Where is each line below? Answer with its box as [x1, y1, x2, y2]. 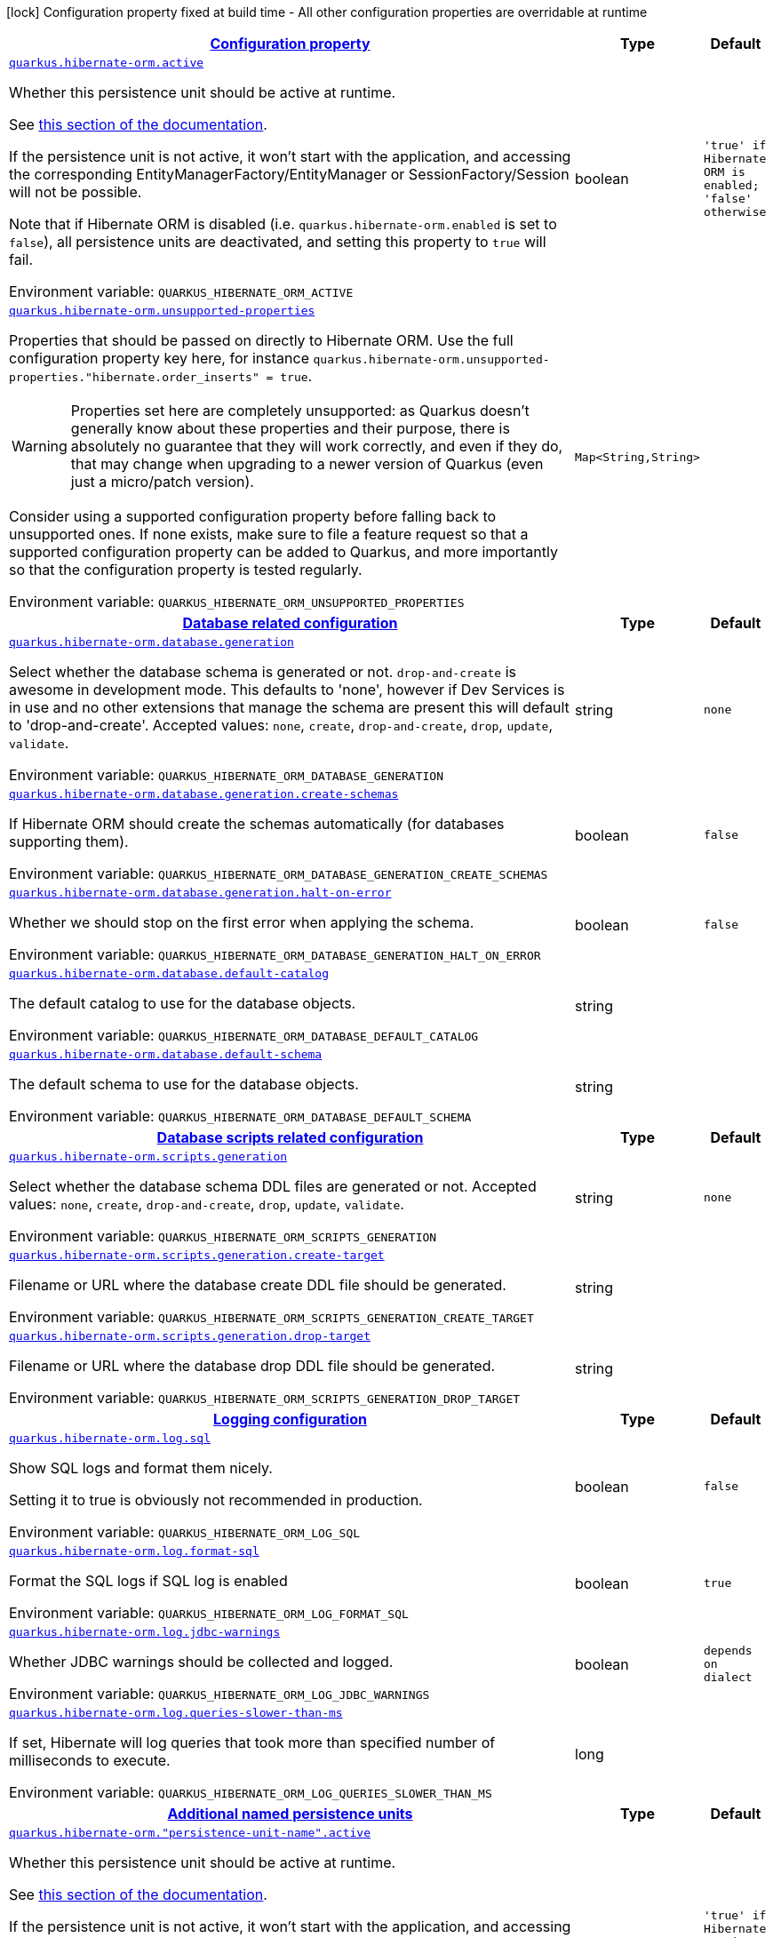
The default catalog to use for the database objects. [9, 994, 356, 1012]
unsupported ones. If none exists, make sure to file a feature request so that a [9, 525, 529, 543]
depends [703, 1644, 753, 1657]
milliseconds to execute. [9, 1751, 171, 1769]
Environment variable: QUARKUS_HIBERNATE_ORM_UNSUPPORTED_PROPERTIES [9, 593, 465, 610]
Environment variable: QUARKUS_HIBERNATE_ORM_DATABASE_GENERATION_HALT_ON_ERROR [9, 945, 541, 963]
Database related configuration [182, 614, 398, 632]
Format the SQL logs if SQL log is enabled [9, 1572, 288, 1590]
